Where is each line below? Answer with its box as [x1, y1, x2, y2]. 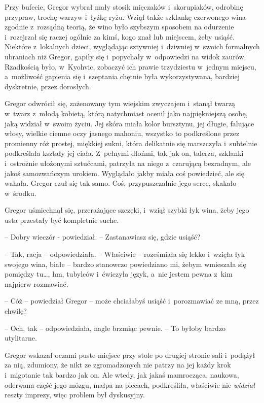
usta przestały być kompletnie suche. [5, 214, 119, 225]
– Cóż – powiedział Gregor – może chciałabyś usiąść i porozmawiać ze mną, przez [5, 295, 259, 306]
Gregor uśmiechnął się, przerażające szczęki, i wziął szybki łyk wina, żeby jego [5, 205, 249, 215]
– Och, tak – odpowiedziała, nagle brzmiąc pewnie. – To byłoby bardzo [5, 322, 226, 333]
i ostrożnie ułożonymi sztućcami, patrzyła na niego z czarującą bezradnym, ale [5, 157, 251, 168]
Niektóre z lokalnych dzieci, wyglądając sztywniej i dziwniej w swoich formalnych [5, 41, 260, 52]
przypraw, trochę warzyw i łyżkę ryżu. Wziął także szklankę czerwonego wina [5, 11, 246, 22]
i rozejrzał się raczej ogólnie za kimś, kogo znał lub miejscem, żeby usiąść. [5, 31, 235, 42]
